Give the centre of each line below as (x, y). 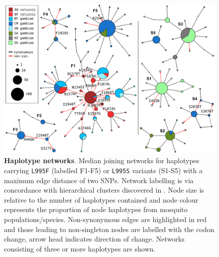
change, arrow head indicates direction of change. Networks (94, 239)
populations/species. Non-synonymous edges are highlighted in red (105, 219)
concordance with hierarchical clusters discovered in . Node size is (104, 190)
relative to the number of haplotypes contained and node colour (101, 199)
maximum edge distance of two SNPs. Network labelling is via (99, 180)
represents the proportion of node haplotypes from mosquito (96, 209)
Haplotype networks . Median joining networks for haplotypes (102, 160)
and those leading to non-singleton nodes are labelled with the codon (109, 229)
